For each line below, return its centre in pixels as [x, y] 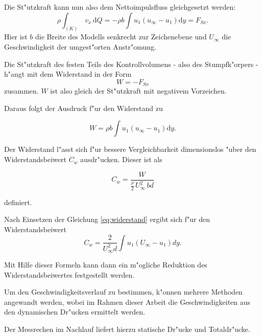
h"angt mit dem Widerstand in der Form [68, 74]
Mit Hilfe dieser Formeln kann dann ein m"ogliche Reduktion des [106, 265]
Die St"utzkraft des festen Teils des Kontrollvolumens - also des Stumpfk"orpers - [131, 64]
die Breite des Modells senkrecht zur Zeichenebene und [121, 37]
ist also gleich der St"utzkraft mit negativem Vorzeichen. [138, 91]
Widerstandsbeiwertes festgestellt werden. [69, 274]
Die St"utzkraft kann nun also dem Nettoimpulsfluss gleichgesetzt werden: [120, 7]
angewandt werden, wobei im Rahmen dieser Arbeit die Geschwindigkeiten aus [127, 301]
